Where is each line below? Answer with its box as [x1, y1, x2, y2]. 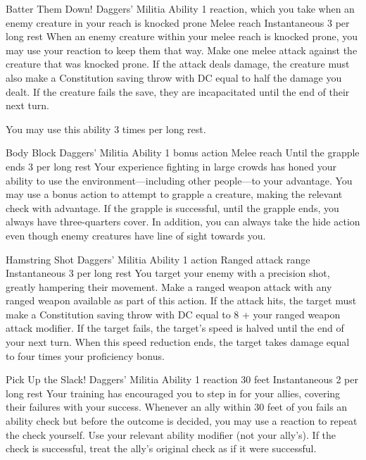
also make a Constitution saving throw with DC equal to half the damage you [6, 70, 342, 85]
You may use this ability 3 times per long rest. [6, 121, 206, 136]
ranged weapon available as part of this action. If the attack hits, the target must [6, 293, 357, 308]
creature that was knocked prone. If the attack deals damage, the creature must [6, 56, 350, 71]
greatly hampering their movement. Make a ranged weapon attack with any [6, 279, 332, 294]
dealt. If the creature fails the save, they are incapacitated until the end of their [6, 84, 350, 99]
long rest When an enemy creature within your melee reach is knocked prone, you [6, 29, 358, 44]
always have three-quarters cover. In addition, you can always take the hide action [6, 214, 360, 229]
